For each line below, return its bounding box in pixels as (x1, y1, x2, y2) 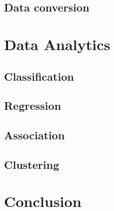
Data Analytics (4, 34, 110, 54)
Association (4, 127, 65, 143)
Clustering (4, 156, 59, 172)
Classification (4, 68, 74, 84)
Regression (4, 98, 61, 113)
